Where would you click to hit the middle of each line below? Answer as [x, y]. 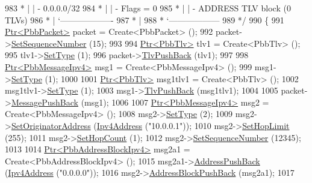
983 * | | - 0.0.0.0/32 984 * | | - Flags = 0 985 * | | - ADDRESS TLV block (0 [148, 8]
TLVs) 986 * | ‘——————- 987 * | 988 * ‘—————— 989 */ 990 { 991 [145, 19]
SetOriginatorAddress [51, 125]
